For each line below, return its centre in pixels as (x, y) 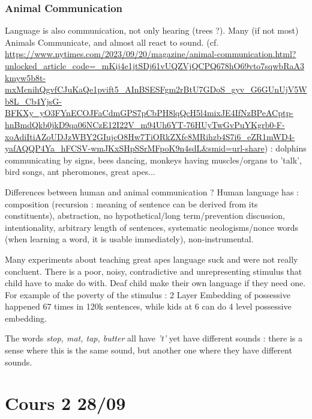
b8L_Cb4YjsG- (33, 101)
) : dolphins (285, 148)
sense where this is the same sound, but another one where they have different (148, 350)
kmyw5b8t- (25, 77)
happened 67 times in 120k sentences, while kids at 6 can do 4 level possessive (148, 306)
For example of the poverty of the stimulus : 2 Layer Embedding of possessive (148, 294)
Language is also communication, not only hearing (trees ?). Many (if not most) (152, 30)
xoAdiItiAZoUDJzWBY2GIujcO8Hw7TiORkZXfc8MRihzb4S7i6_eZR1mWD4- (150, 136)
